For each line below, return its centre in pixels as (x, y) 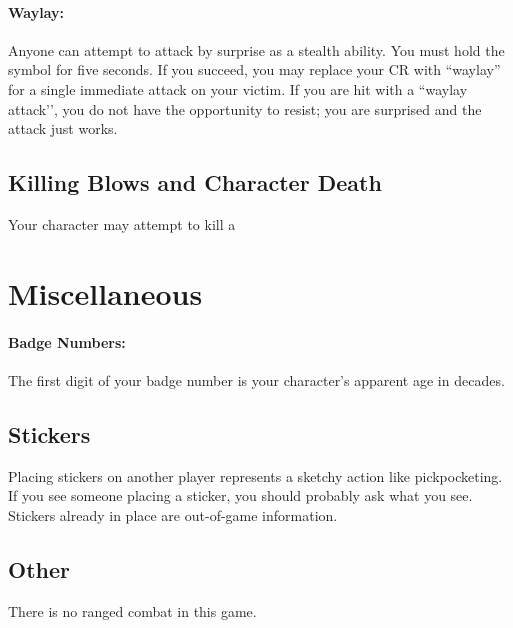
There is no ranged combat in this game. (132, 610)
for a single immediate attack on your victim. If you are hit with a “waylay (238, 88)
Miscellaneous (105, 292)
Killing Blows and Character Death (195, 182)
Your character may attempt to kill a (122, 223)
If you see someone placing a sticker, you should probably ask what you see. (240, 495)
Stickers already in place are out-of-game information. (173, 514)
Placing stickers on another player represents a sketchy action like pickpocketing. (255, 475)
